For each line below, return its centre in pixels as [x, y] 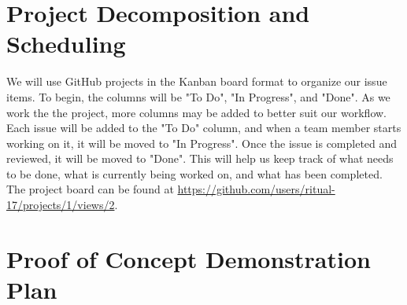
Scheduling [66, 44]
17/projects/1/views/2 [61, 205]
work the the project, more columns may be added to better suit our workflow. [196, 112]
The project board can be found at [90, 189]
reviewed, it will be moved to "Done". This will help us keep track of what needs [200, 158]
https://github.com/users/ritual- [256, 189]
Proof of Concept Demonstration [189, 258]
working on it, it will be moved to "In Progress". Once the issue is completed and [202, 143]
